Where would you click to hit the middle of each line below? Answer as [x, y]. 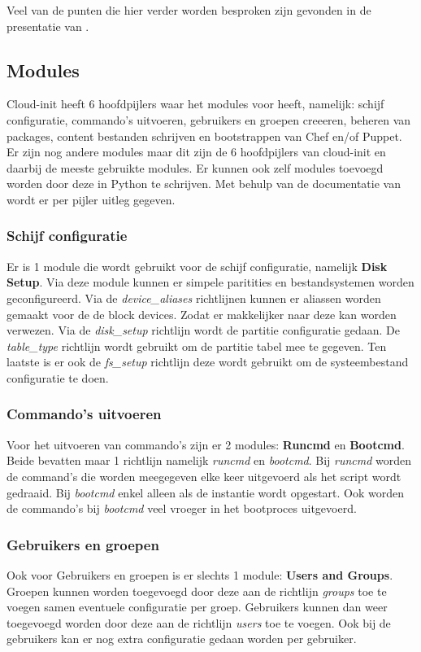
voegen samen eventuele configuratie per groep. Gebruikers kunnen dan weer [197, 607]
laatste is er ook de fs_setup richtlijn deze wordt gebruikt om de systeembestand [208, 362]
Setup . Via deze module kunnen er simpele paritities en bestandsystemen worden [210, 282]
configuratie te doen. [58, 377]
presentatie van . [48, 26]
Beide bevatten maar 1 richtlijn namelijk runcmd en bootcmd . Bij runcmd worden [209, 460]
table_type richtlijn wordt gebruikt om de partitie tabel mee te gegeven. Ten [197, 346]
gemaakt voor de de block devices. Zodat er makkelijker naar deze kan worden [202, 314]
